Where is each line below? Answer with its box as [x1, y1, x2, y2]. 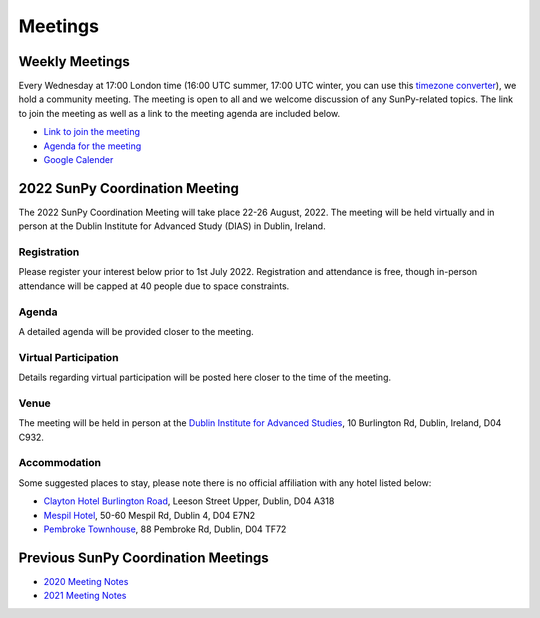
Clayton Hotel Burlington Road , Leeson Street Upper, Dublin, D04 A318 [43, 495, 335, 507]
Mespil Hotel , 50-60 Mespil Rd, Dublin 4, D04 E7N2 [43, 509, 255, 521]
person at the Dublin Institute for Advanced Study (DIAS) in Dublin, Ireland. [18, 220, 326, 232]
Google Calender [43, 154, 114, 166]
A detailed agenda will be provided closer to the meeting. [18, 325, 254, 337]
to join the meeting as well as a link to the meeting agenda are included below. [18, 107, 341, 119]
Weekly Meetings [18, 53, 130, 70]
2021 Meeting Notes [43, 590, 127, 602]
